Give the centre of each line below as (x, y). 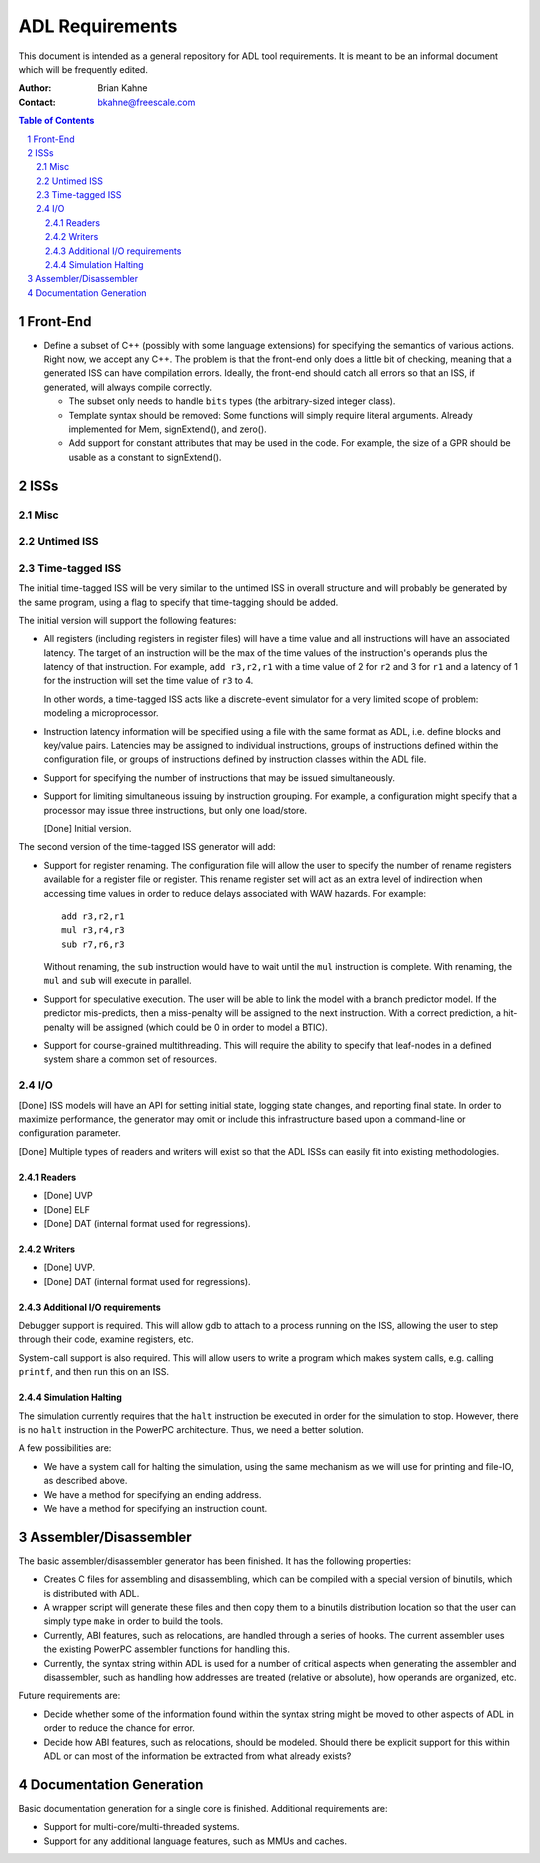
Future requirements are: (69, 1696)
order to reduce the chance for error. (119, 1728)
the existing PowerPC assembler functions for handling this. (166, 1649)
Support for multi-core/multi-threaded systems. (141, 1827)
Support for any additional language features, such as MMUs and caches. (195, 1841)
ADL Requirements (98, 26)
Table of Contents (56, 121)
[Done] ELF (66, 1209)
